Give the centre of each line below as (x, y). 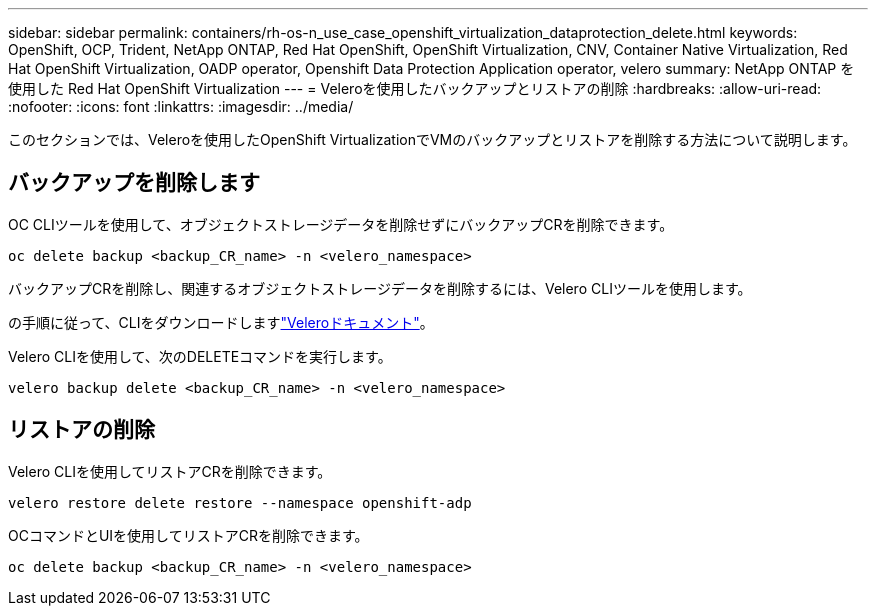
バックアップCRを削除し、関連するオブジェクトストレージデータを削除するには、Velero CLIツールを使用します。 (380, 288)
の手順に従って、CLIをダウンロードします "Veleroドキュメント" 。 (221, 322)
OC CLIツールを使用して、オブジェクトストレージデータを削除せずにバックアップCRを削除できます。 (341, 224)
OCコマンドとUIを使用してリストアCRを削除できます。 (188, 535)
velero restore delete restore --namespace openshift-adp (240, 502)
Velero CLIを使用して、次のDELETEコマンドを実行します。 (200, 356)
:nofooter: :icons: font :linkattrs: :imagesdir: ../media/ (181, 106)
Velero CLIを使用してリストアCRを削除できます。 (170, 471)
